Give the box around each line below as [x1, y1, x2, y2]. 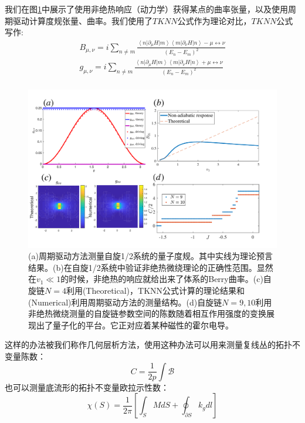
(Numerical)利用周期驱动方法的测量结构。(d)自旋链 [28, 296, 222, 308]
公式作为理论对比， [177, 14, 252, 26]
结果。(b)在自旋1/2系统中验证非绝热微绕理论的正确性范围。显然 [28, 261, 273, 273]
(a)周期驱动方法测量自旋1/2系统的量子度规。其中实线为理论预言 [28, 250, 273, 262]
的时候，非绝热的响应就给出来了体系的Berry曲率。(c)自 [60, 273, 272, 285]
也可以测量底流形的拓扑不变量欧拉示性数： [5, 381, 169, 393]
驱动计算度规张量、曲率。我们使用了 [12, 14, 152, 26]
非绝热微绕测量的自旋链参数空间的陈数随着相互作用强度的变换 [28, 307, 266, 320]
